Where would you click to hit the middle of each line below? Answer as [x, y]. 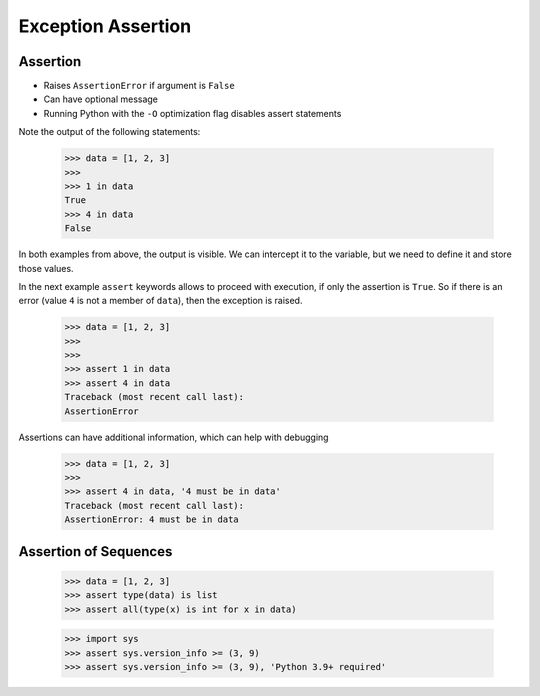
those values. [46, 268]
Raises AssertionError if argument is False [139, 86]
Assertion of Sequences [95, 551]
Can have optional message [101, 99]
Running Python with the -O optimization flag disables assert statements [192, 113]
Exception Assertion [105, 26]
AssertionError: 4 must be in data [151, 519]
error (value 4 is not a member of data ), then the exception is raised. [160, 301]
